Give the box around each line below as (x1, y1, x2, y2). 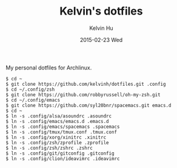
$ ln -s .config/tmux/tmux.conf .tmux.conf (5, 129, 118, 135)
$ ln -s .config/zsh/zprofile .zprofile (5, 139, 110, 145)
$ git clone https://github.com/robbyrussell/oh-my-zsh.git (5, 91, 161, 98)
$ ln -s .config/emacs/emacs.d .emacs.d (5, 118, 110, 124)
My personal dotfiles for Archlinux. (5, 64, 92, 71)
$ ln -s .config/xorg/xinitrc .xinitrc (5, 134, 107, 141)
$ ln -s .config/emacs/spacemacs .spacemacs (5, 124, 120, 130)
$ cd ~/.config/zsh (5, 86, 55, 93)
